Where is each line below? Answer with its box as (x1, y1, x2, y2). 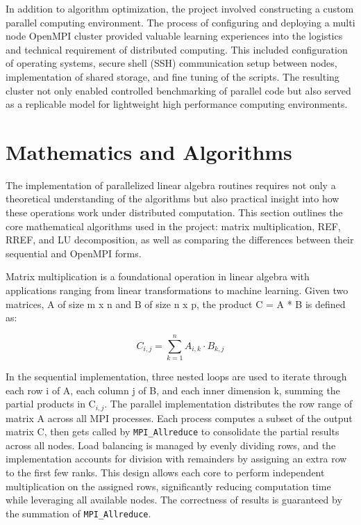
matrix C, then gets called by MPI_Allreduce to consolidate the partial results (6, 424, 339, 439)
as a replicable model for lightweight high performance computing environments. (6, 97, 348, 111)
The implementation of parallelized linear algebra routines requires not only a (6, 177, 336, 192)
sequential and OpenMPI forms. (6, 245, 142, 260)
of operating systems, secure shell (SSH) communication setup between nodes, (6, 56, 337, 70)
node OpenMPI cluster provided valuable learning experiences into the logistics (6, 29, 343, 43)
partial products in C (6, 396, 96, 411)
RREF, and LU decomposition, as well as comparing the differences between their (6, 232, 354, 247)
